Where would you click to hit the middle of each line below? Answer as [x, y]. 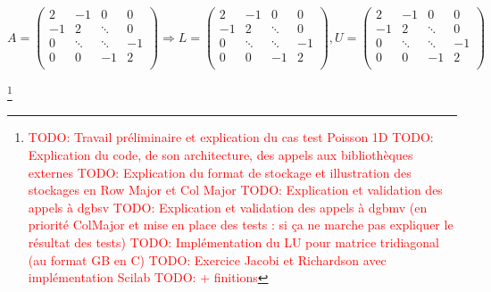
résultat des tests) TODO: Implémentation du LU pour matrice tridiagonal [233, 242]
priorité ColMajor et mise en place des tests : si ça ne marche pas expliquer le [241, 225]
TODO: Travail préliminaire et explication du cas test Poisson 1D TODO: [231, 137]
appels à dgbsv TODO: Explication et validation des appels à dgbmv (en [228, 207]
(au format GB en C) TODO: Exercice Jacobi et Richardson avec [207, 259]
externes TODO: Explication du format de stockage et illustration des [220, 172]
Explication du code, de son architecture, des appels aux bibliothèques [221, 155]
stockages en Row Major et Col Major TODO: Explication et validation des [235, 190]
